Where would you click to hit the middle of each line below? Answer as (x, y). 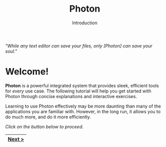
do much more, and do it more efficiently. (48, 117)
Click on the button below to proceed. (44, 126)
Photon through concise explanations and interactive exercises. (71, 96)
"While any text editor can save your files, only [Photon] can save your (79, 45)
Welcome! (27, 72)
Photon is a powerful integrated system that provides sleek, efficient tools (82, 85)
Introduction (85, 23)
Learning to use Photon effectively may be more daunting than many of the (83, 106)
